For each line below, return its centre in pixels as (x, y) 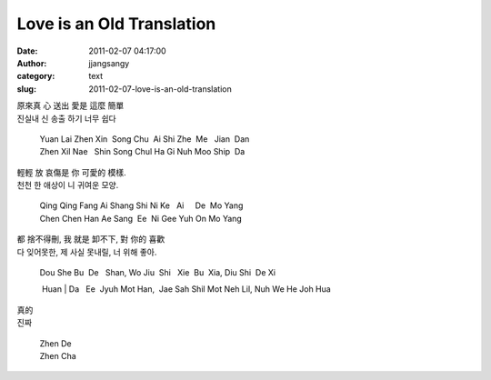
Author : (32, 63)
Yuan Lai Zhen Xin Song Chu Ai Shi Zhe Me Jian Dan (145, 139)
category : (36, 76)
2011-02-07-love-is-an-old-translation (160, 89)
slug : (26, 89)
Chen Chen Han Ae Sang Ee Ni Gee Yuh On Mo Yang (141, 218)
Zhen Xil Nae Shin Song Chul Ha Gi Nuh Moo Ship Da (142, 152)
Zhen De (55, 343)
